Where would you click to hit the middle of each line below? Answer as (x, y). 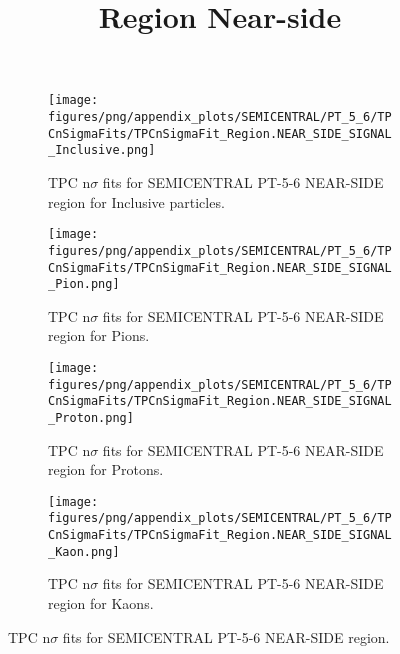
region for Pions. (99, 335)
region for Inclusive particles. (136, 201)
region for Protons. (106, 469)
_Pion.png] (84, 284)
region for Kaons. (101, 603)
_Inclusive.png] (102, 150)
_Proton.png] (91, 417)
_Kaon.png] (84, 551)
